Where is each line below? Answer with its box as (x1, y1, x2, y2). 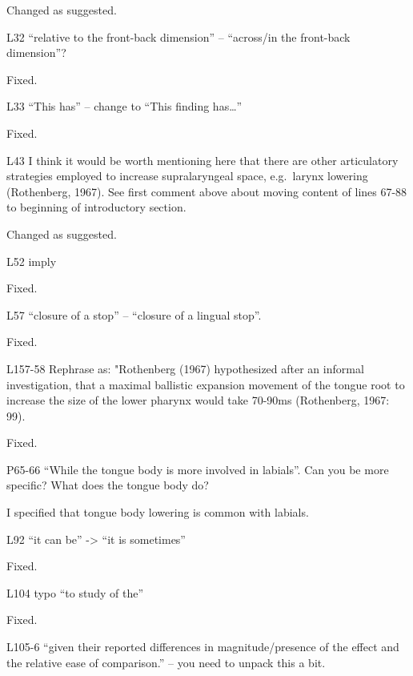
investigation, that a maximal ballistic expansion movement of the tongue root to (6, 376, 405, 392)
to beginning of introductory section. (6, 199, 186, 215)
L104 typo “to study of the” (6, 584, 143, 601)
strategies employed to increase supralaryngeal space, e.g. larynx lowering (6, 167, 368, 184)
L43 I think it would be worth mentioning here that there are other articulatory (6, 151, 399, 168)
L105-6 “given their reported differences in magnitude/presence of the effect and (6, 638, 399, 655)
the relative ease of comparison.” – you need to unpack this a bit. (6, 654, 326, 670)
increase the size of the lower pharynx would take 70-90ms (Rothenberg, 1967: (6, 392, 390, 408)
